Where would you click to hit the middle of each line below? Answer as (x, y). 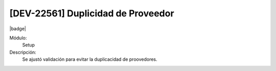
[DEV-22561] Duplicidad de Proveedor (92, 13)
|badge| (18, 29)
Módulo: (18, 38)
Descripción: (23, 52)
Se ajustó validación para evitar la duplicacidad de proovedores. (90, 59)
